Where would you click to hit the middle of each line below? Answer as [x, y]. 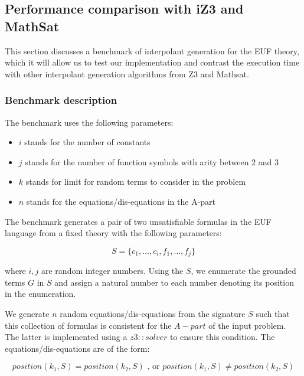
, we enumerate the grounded [243, 271]
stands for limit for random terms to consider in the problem [136, 182]
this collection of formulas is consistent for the [88, 325]
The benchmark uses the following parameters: [89, 122]
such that [273, 313]
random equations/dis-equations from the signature [153, 313]
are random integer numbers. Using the [112, 271]
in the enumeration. [40, 294]
